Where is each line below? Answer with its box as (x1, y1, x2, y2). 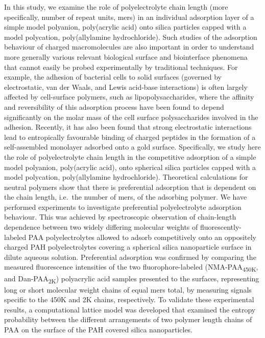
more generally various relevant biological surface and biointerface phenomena (4, 51, 248, 62)
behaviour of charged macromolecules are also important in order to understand (4, 41, 254, 52)
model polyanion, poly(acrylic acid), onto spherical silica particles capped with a (4, 161, 256, 172)
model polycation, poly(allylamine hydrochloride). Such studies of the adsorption (4, 31, 257, 42)
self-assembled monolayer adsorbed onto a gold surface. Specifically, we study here (4, 141, 261, 152)
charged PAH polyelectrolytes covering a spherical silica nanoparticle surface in (4, 242, 252, 252)
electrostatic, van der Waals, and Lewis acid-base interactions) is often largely (4, 81, 248, 92)
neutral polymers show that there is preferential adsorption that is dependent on (4, 181, 256, 192)
